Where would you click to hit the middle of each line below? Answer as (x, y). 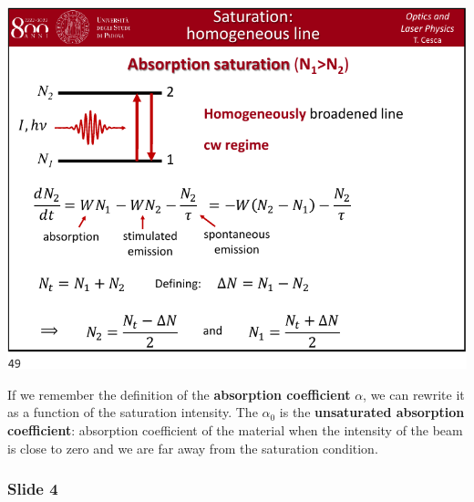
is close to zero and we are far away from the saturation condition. (193, 448)
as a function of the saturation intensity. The (133, 412)
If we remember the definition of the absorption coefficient (179, 394)
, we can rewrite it (414, 394)
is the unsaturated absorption (372, 412)
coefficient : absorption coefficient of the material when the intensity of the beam (235, 430)
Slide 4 (33, 489)
